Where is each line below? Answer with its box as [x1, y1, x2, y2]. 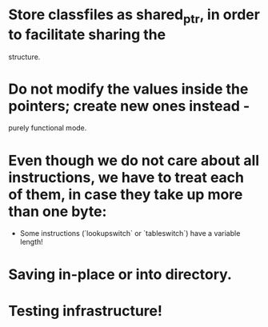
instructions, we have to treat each [8, 168, 245, 186]
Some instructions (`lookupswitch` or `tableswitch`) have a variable [19, 229, 241, 238]
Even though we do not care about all [8, 151, 260, 169]
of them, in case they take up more [8, 185, 243, 203]
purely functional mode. [8, 123, 87, 133]
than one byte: [8, 202, 107, 221]
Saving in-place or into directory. [8, 265, 232, 283]
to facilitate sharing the [8, 26, 166, 43]
